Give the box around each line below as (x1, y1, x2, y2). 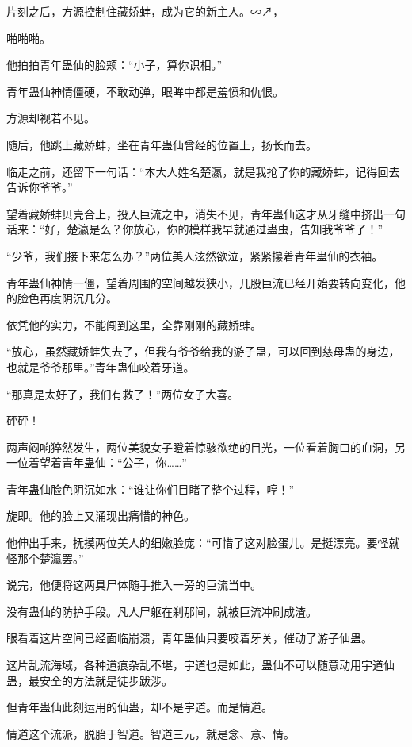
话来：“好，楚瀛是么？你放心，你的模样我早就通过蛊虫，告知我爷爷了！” (6, 221, 383, 237)
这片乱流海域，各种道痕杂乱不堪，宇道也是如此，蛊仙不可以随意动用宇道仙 (6, 657, 395, 673)
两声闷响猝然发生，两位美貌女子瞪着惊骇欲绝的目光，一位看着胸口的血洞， (6, 438, 395, 455)
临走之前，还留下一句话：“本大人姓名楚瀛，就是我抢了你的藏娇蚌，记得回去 (6, 163, 400, 179)
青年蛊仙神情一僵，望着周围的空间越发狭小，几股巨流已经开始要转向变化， (6, 274, 395, 291)
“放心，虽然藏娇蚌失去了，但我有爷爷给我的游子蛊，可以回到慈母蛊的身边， (6, 343, 400, 360)
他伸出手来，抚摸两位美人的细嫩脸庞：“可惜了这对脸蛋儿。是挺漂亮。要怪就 (6, 534, 400, 551)
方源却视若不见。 (6, 110, 95, 126)
